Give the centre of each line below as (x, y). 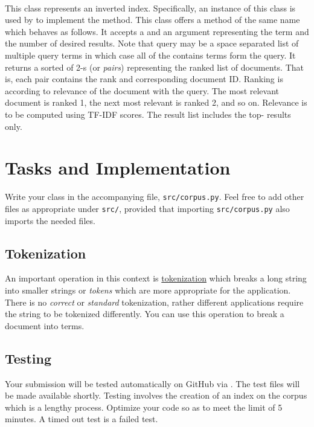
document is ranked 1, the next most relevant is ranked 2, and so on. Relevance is (156, 102)
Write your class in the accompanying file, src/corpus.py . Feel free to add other (155, 197)
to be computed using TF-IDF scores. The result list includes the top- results (148, 114)
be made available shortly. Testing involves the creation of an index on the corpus (156, 395)
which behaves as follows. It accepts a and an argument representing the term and (157, 31)
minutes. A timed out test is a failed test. (82, 419)
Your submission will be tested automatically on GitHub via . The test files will (152, 383)
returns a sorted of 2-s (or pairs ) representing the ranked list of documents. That (154, 67)
